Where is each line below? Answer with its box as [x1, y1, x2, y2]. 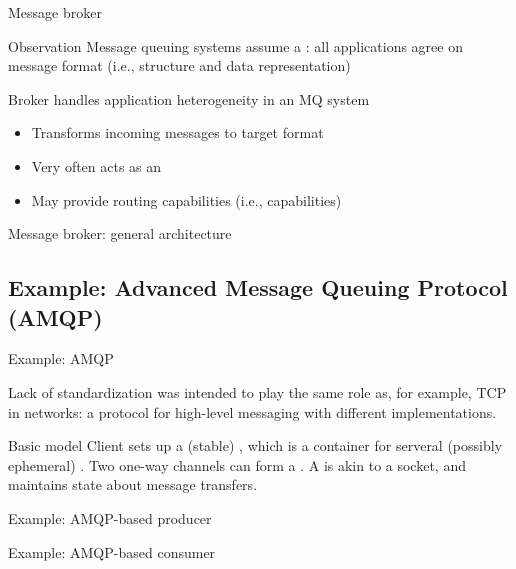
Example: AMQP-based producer [8, 507, 212, 528]
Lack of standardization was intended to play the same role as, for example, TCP [8, 381, 507, 402]
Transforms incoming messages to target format [31, 122, 324, 143]
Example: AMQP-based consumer [8, 541, 216, 562]
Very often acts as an [31, 155, 162, 176]
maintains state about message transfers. [8, 474, 258, 495]
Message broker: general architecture [8, 223, 232, 244]
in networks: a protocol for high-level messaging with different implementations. [8, 401, 497, 422]
